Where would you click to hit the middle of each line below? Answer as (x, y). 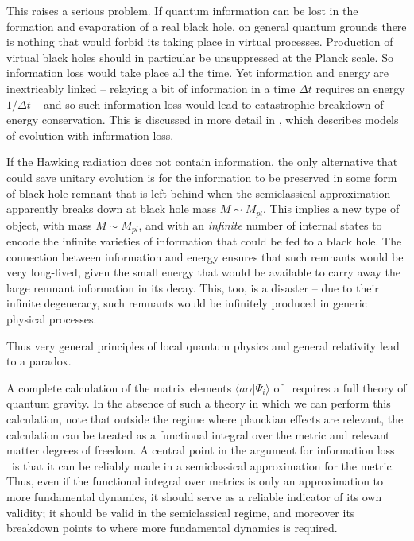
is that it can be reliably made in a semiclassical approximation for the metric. (203, 465)
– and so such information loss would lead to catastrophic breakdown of (209, 104)
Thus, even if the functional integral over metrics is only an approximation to (195, 481)
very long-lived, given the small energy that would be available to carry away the (204, 272)
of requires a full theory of (340, 387)
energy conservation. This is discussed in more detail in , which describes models (203, 120)
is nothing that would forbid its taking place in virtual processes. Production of (200, 42)
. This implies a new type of (331, 209)
